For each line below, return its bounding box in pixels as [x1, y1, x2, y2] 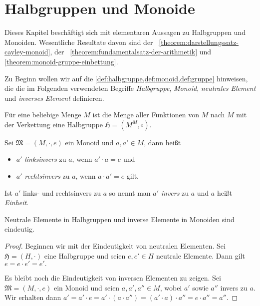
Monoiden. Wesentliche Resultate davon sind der [4, 36, 153, 47]
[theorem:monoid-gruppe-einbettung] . [4, 56, 118, 66]
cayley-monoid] [4, 46, 50, 57]
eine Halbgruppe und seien [44, 250, 126, 261]
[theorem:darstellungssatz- [159, 36, 239, 47]
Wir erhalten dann [4, 292, 61, 303]
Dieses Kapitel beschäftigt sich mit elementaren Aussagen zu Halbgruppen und [4, 27, 246, 37]
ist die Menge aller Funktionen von [92, 109, 199, 120]
